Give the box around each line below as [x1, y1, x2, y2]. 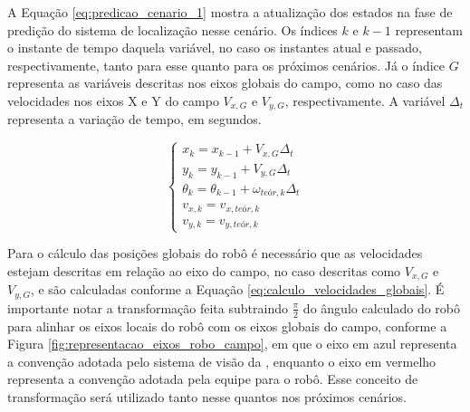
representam [395, 20, 463, 39]
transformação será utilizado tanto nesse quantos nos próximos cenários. [7, 387, 408, 406]
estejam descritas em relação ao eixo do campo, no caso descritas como [7, 261, 401, 280]
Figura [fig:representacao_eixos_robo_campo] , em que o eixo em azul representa [7, 334, 457, 353]
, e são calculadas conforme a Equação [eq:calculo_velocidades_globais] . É [30, 280, 445, 299]
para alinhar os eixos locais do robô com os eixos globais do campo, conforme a [7, 316, 447, 335]
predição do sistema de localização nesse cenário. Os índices [7, 20, 338, 39]
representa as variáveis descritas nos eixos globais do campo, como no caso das [7, 73, 443, 92]
